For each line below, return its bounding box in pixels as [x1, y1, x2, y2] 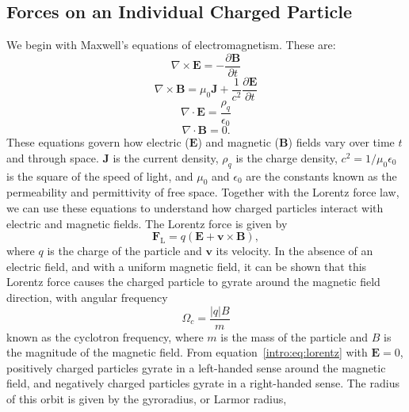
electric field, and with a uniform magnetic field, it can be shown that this [6, 257, 367, 274]
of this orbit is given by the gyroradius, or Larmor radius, [6, 390, 287, 406]
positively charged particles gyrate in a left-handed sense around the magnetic [6, 359, 386, 376]
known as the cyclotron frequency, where [6, 328, 204, 345]
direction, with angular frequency [6, 288, 168, 305]
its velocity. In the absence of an [216, 242, 373, 259]
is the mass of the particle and [220, 328, 369, 345]
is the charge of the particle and [47, 242, 202, 259]
